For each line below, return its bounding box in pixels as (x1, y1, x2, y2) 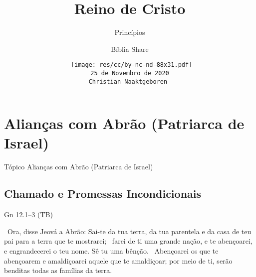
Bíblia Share (111, 43, 149, 54)
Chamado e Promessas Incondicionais (4, 186, 202, 201)
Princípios (114, 27, 145, 37)
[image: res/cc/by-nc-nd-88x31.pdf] (70, 61, 193, 69)
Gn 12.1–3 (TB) (4, 209, 53, 220)
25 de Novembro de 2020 (90, 69, 169, 77)
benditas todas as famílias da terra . (4, 265, 112, 276)
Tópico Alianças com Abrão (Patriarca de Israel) (4, 161, 153, 172)
